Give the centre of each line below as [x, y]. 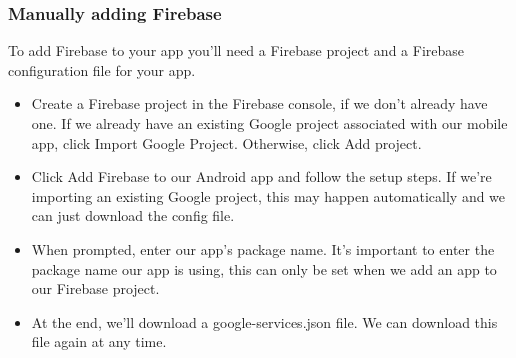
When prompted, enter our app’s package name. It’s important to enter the [263, 248]
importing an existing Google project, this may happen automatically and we [268, 195]
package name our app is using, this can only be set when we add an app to [264, 268]
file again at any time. [99, 341]
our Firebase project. [95, 288]
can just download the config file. [133, 215]
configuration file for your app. [102, 69]
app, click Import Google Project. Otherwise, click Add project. [226, 142]
